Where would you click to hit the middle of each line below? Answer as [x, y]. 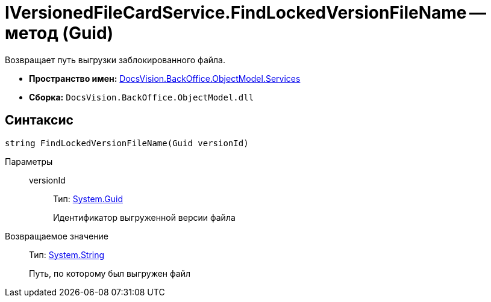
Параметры [29, 161]
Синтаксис [39, 120]
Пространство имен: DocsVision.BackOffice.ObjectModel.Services [165, 78]
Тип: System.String [67, 254]
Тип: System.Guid [88, 199]
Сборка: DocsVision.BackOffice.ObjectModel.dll [142, 97]
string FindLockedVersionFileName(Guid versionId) [127, 143]
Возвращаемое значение [57, 236]
